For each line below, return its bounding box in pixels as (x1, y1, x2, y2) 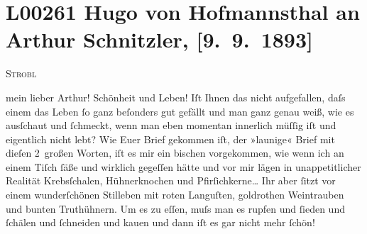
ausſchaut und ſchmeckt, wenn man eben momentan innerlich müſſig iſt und (6, 118, 336, 133)
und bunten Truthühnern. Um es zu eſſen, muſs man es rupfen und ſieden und (6, 201, 345, 216)
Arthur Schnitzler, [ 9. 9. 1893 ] (6, 25, 314, 54)
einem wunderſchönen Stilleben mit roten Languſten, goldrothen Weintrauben (6, 187, 344, 202)
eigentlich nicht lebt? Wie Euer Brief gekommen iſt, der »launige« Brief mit (6, 131, 335, 146)
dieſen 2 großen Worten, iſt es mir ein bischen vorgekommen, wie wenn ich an (6, 145, 344, 160)
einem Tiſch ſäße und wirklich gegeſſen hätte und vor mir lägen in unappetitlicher (6, 159, 361, 174)
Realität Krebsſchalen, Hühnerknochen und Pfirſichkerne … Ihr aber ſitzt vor (6, 173, 336, 188)
